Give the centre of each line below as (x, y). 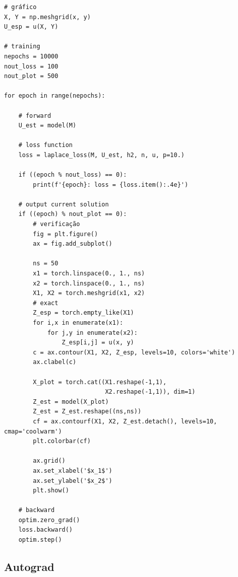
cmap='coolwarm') (33, 431)
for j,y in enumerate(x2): (92, 333)
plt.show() (51, 491)
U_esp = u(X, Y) (31, 27)
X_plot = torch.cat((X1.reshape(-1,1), (100, 382)
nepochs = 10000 (31, 56)
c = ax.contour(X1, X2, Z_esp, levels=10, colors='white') (134, 352)
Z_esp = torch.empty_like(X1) (83, 313)
